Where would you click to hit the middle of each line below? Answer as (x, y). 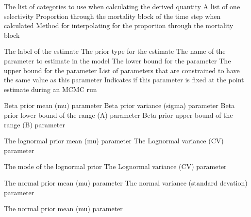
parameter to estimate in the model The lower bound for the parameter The (117, 60)
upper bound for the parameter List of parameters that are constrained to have (122, 70)
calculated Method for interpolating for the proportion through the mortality (119, 25)
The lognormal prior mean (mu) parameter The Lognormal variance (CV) (114, 141)
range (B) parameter (34, 124)
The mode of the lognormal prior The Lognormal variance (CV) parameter (115, 166)
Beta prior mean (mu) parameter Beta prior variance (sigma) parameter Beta (119, 105)
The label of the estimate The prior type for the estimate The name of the (115, 51)
